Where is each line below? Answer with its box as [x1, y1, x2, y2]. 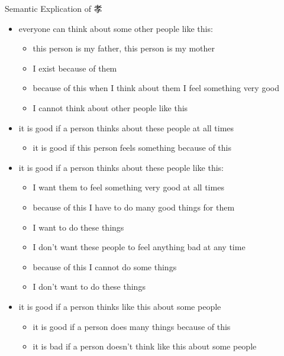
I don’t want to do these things [33, 280, 146, 293]
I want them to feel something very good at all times [33, 181, 224, 193]
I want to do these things [33, 221, 124, 233]
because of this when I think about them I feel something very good [33, 82, 279, 94]
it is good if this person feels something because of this [33, 141, 231, 154]
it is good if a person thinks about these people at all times [18, 121, 234, 134]
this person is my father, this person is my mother [33, 42, 215, 54]
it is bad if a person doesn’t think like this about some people [33, 340, 257, 352]
